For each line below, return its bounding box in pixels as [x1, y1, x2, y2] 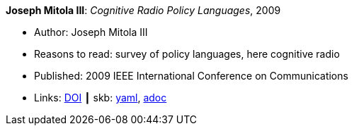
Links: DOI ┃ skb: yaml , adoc [34, 92, 167, 104]
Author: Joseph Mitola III [34, 26, 148, 38]
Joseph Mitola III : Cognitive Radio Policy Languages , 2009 [6, 4, 281, 16]
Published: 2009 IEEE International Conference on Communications [34, 70, 348, 82]
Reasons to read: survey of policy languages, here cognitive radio [34, 48, 340, 60]
